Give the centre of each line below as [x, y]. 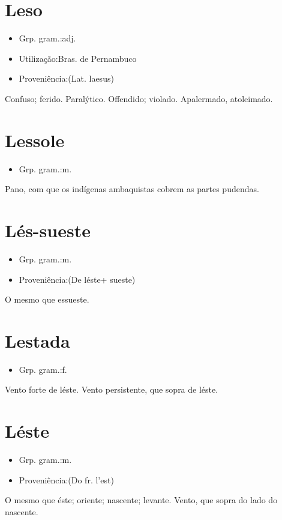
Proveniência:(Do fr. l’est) [66, 479]
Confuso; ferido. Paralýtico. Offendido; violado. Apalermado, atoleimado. [139, 98]
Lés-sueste [48, 230]
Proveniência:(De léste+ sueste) [77, 279]
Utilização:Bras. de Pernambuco [78, 58]
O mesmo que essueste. [47, 299]
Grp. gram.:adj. [47, 38]
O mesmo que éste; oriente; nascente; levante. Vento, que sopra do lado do [141, 500]
